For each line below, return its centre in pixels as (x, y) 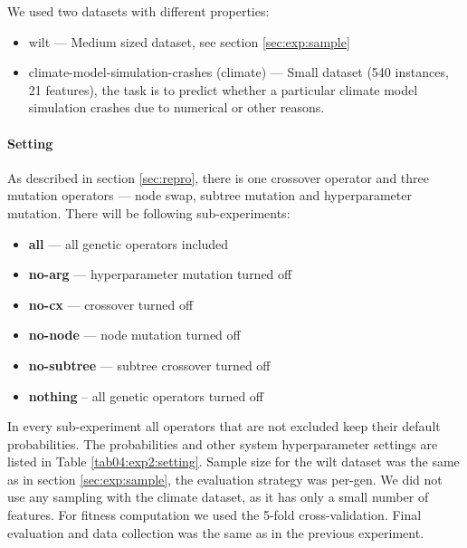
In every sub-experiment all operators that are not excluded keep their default (224, 426)
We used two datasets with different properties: (138, 11)
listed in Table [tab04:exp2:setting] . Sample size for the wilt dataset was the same (233, 461)
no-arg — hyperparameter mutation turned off (160, 274)
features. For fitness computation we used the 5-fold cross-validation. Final (214, 515)
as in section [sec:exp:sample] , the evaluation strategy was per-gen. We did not (225, 479)
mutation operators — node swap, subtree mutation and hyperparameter (210, 195)
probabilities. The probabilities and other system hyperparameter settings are (223, 443)
